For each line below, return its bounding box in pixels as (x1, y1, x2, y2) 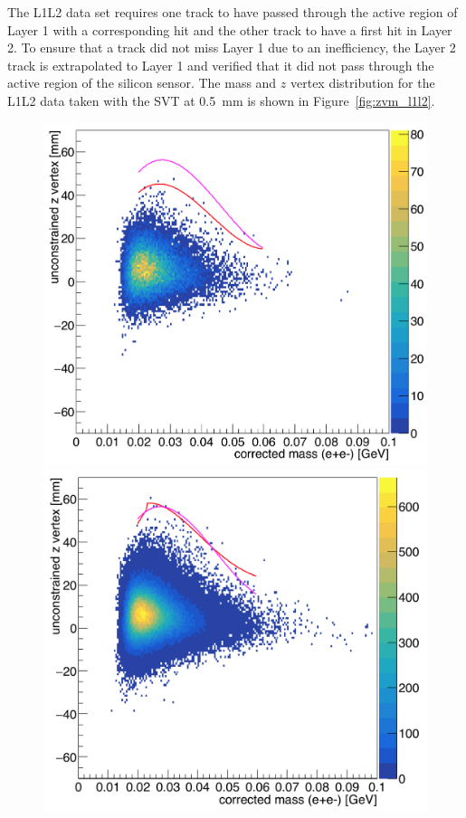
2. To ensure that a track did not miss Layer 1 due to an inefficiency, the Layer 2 (7, 38, 456, 57)
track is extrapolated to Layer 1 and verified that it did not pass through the (7, 55, 434, 74)
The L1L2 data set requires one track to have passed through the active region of (7, 3, 458, 21)
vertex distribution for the (290, 73, 435, 92)
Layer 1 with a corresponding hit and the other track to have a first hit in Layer (7, 20, 452, 39)
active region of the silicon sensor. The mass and (7, 73, 277, 92)
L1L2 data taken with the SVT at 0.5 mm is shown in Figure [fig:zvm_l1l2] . (7, 90, 435, 109)
